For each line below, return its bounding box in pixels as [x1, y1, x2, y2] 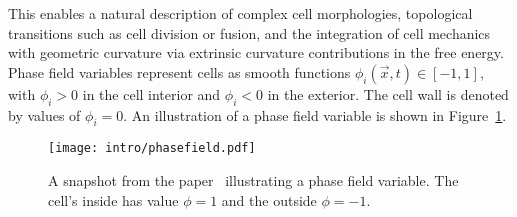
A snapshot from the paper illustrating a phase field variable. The [48, 170, 459, 191]
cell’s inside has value [48, 189, 179, 210]
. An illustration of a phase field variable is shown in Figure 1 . [123, 104, 507, 125]
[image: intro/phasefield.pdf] [48, 141, 256, 156]
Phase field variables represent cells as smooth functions [8, 61, 351, 82]
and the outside [221, 189, 317, 210]
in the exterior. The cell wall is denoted [267, 83, 509, 104]
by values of [8, 104, 81, 125]
